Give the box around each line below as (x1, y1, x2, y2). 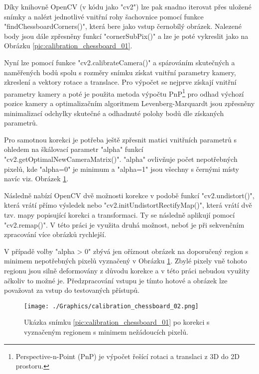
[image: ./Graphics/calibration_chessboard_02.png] (24, 302, 199, 310)
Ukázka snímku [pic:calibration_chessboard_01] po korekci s (24, 317, 210, 327)
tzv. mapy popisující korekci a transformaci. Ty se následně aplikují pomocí (4, 209, 235, 220)
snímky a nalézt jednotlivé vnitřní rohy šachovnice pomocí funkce (4, 11, 204, 21)
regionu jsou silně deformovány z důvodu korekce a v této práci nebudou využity (4, 265, 250, 275)
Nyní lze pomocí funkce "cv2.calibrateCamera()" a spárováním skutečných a (4, 57, 235, 67)
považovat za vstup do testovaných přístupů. (4, 285, 140, 295)
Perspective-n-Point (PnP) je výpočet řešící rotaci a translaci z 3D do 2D (15, 351, 240, 361)
